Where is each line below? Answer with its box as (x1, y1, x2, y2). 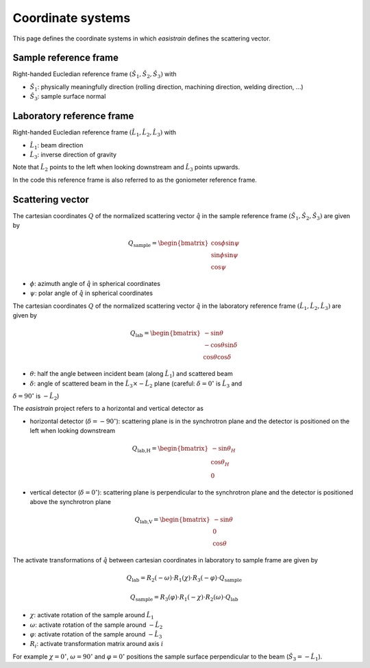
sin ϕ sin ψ (210, 251, 239, 259)
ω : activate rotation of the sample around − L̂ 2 (29, 621, 163, 630)
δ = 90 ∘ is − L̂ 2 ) (12, 391, 60, 401)
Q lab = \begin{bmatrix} (129, 329, 201, 339)
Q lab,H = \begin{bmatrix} (132, 444, 209, 454)
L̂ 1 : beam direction (29, 141, 84, 151)
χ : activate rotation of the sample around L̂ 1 (29, 611, 154, 621)
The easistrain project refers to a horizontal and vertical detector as (12, 405, 203, 413)
